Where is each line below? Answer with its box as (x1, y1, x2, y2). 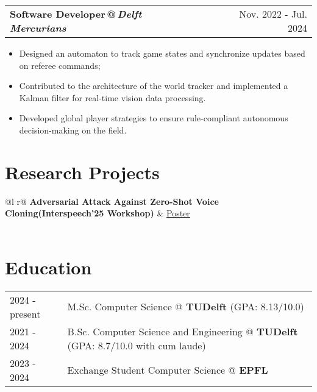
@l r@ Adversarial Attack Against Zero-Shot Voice (5, 194, 219, 207)
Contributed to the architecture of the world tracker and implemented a (19, 79, 288, 92)
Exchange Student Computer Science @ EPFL (67, 363, 268, 377)
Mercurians (10, 21, 66, 35)
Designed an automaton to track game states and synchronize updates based (19, 47, 305, 59)
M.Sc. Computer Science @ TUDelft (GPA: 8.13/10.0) (67, 299, 304, 314)
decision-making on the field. (19, 123, 127, 136)
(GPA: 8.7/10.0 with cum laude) (67, 338, 206, 352)
